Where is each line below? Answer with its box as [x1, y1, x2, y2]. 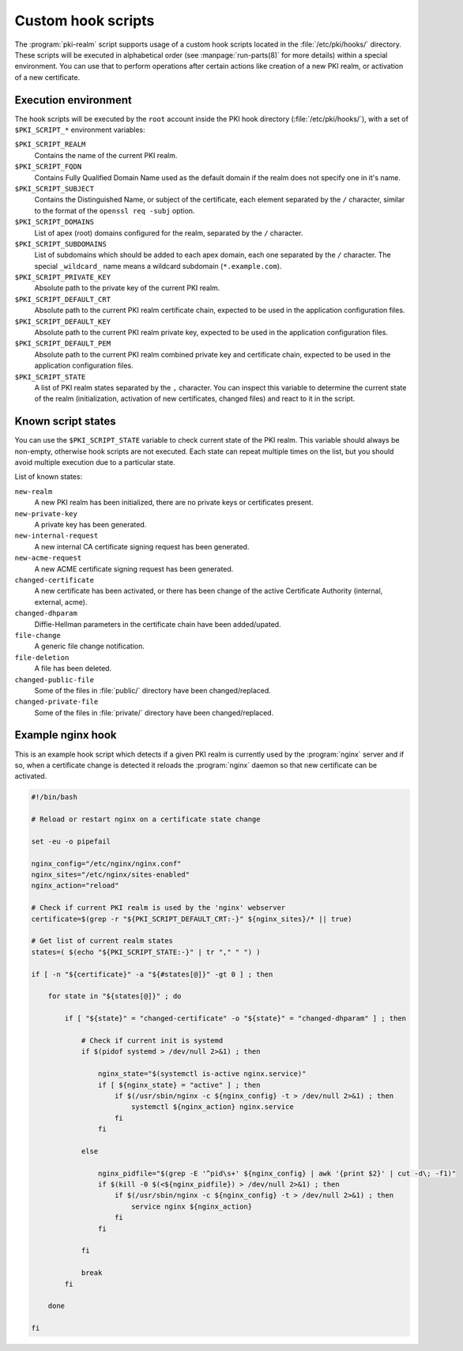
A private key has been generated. [34, 520, 147, 530]
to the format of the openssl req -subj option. [34, 206, 195, 215]
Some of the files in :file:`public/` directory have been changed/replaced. [34, 685, 272, 695]
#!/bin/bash [31, 793, 78, 802]
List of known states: [14, 472, 83, 481]
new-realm [14, 487, 53, 496]
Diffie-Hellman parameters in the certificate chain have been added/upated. [34, 619, 281, 628]
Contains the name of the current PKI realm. [34, 150, 178, 160]
